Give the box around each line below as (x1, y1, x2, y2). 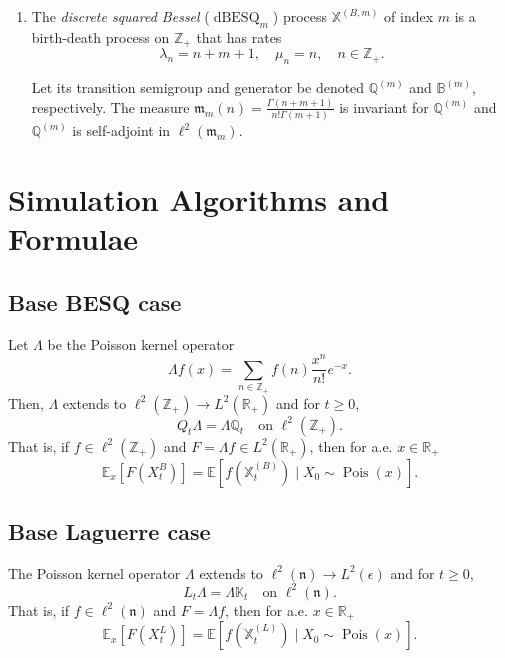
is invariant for (339, 96, 429, 117)
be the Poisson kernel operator (47, 333, 235, 354)
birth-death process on (31, 26, 170, 47)
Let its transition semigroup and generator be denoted (31, 77, 365, 98)
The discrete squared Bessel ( (31, 6, 210, 26)
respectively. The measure (31, 96, 190, 117)
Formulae (8, 218, 139, 259)
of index (384, 6, 434, 26)
